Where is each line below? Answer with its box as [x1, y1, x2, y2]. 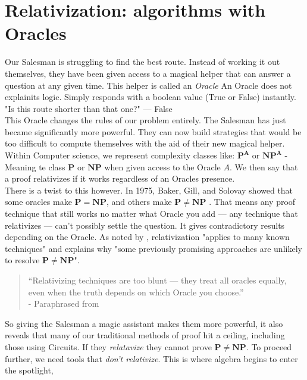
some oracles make [5, 195, 72, 208]
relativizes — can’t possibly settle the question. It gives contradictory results [5, 219, 285, 231]
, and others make [106, 195, 172, 208]
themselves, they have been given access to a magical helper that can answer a [5, 67, 291, 79]
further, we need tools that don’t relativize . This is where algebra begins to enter [5, 352, 298, 365]
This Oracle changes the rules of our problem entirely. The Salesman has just [5, 114, 286, 126]
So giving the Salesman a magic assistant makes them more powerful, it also [5, 317, 283, 329]
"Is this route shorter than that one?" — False [5, 102, 173, 114]
